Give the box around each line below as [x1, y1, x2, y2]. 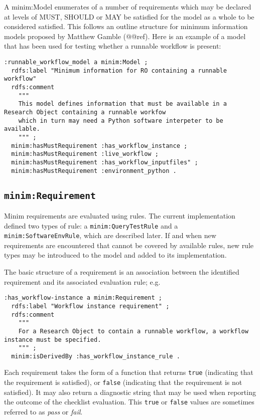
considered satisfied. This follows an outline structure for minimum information [4, 21, 248, 32]
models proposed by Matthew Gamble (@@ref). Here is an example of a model [4, 31, 246, 41]
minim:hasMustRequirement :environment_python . [11, 167, 177, 174]
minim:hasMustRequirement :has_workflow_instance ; [11, 142, 188, 149]
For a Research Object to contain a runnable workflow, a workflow [18, 327, 248, 335]
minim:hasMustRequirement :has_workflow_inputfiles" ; [11, 158, 198, 166]
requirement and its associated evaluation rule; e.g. [4, 276, 161, 287]
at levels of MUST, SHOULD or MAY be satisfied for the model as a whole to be [4, 11, 254, 22]
